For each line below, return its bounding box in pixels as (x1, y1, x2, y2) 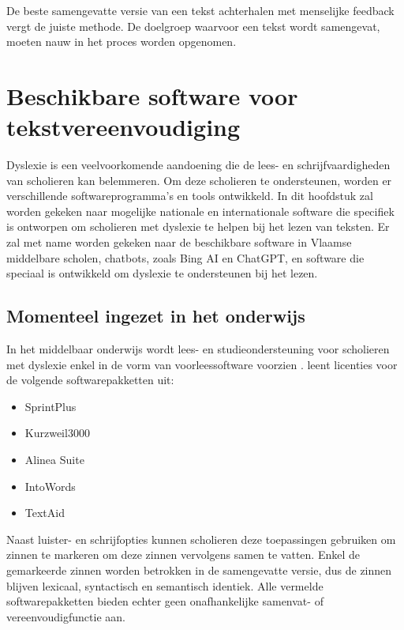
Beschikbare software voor (6, 79, 298, 111)
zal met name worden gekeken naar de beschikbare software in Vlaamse (6, 234, 352, 251)
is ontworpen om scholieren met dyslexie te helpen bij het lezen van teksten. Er (6, 218, 390, 235)
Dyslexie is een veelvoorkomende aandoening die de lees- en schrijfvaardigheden (6, 157, 391, 173)
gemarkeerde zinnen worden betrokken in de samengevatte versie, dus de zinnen (6, 561, 392, 578)
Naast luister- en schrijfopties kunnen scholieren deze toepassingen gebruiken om (6, 530, 396, 547)
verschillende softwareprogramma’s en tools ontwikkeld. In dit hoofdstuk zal (6, 187, 373, 204)
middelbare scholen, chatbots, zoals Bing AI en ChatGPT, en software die (6, 249, 365, 266)
